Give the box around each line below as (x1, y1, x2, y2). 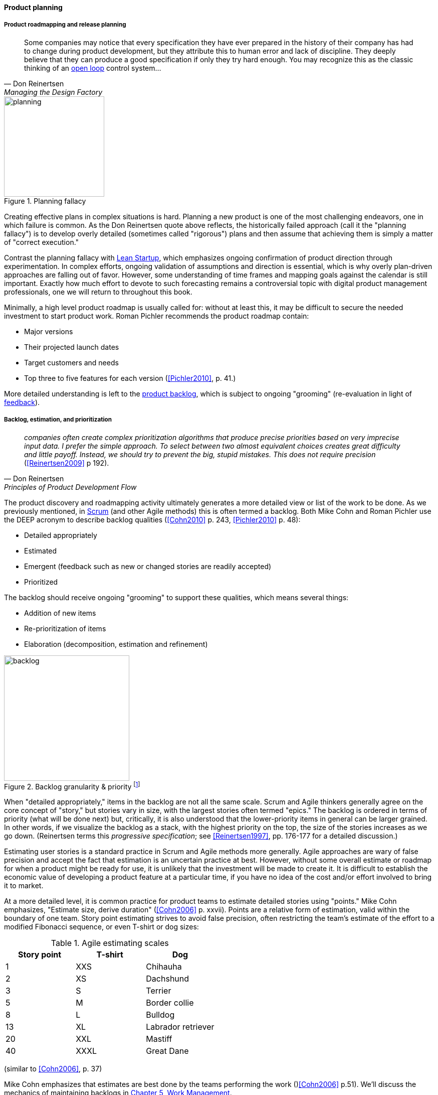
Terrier (146, 986, 171, 996)
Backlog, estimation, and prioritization (4, 416, 112, 424)
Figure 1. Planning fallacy (4, 196, 86, 205)
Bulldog (146, 1010, 175, 1020)
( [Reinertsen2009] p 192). (24, 458, 109, 467)
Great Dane (146, 1046, 189, 1056)
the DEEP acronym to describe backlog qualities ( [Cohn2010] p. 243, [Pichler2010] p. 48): (4, 515, 301, 524)
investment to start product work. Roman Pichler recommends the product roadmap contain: (4, 311, 309, 320)
